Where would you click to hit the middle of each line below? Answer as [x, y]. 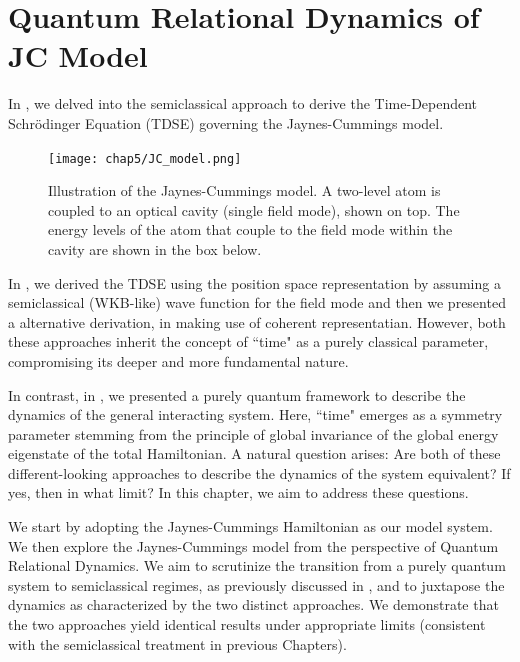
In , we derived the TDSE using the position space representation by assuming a [254, 282]
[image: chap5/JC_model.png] [145, 158]
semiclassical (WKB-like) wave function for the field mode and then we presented [257, 302]
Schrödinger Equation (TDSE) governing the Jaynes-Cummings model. [226, 122]
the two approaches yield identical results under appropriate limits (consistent [247, 624]
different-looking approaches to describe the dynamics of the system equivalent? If [259, 472]
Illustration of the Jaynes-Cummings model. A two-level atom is [244, 190]
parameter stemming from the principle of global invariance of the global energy [253, 433]
